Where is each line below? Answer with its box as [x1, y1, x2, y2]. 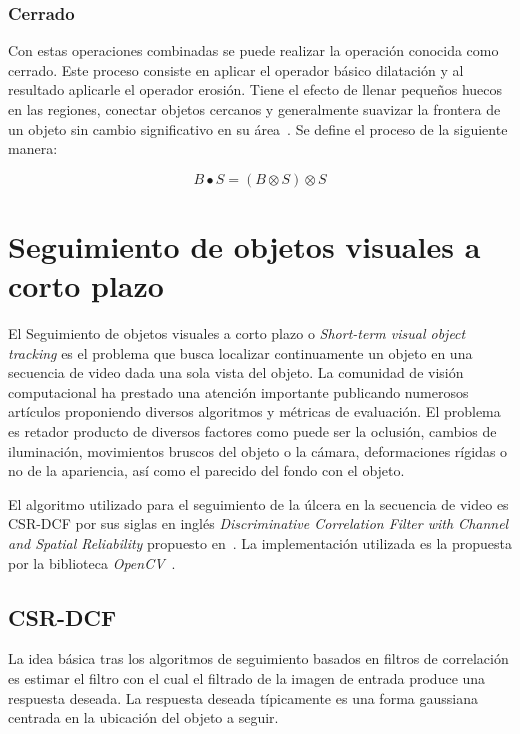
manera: [8, 138, 58, 159]
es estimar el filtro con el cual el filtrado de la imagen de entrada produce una [8, 668, 486, 689]
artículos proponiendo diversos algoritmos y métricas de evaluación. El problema [8, 401, 501, 422]
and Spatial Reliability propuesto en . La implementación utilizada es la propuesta [8, 533, 512, 554]
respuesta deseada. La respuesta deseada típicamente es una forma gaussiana [8, 687, 478, 708]
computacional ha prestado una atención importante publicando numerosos [8, 381, 469, 402]
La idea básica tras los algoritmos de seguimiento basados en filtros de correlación [8, 648, 509, 669]
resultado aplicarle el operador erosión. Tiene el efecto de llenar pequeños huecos [8, 79, 503, 100]
